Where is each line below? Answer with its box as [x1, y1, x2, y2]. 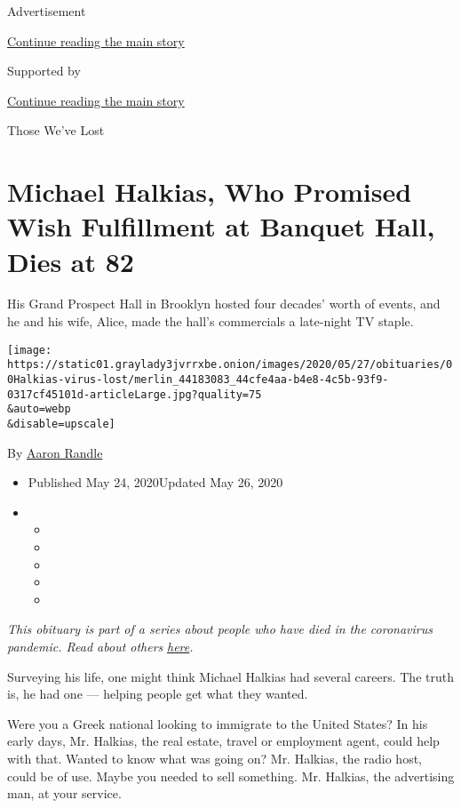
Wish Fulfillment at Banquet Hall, [7, 208, 435, 244]
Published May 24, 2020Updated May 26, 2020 [28, 473, 283, 492]
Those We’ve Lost [7, 121, 105, 140]
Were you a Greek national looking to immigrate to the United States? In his [7, 714, 428, 732]
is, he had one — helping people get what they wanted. [7, 684, 308, 703]
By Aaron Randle [7, 443, 103, 461]
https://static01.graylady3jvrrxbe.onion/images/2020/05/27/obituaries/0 [7, 358, 453, 372]
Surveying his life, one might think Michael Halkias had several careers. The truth [7, 667, 454, 685]
